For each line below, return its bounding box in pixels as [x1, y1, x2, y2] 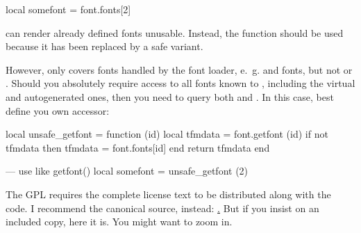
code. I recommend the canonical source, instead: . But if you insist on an [6, 200, 319, 215]
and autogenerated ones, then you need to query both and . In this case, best [6, 89, 334, 104]
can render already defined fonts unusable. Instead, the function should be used [6, 25, 344, 40]
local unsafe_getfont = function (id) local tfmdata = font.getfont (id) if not [6, 127, 328, 141]
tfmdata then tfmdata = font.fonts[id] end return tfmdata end [6, 140, 270, 154]
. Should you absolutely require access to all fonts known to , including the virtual [6, 76, 355, 90]
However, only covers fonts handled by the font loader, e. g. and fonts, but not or [6, 62, 353, 77]
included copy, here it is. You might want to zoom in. [6, 214, 233, 229]
